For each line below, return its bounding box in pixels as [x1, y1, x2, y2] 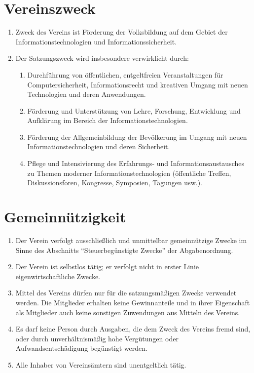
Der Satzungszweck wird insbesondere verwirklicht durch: [15, 53, 189, 63]
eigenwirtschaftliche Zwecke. [15, 271, 100, 281]
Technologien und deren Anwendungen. [27, 89, 146, 99]
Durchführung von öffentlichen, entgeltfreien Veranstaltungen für [27, 69, 223, 80]
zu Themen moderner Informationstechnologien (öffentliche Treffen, [27, 167, 231, 178]
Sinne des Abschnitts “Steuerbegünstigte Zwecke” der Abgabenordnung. [15, 245, 233, 255]
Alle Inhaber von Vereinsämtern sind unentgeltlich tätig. [15, 359, 186, 370]
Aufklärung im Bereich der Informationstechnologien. [27, 115, 188, 125]
